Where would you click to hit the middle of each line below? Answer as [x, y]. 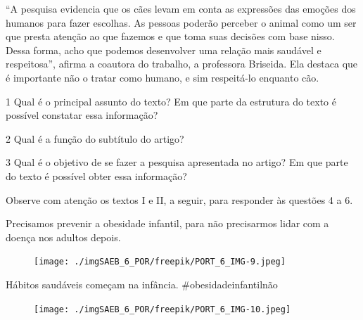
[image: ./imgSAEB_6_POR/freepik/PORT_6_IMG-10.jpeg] [163, 309]
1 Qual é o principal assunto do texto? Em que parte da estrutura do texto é [171, 101]
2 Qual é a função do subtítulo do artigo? [95, 138]
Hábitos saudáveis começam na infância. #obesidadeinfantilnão [142, 284]
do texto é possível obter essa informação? [96, 175]
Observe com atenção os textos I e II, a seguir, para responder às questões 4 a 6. [179, 199]
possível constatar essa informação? [82, 115]
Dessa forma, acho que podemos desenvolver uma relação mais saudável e [164, 50]
